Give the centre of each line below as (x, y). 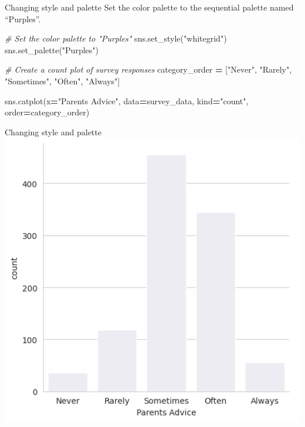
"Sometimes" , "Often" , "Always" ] (62, 81)
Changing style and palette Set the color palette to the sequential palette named (149, 7)
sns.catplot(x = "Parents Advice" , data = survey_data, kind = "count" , (127, 100)
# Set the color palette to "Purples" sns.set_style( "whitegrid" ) (116, 38)
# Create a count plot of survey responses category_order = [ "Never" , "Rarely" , (148, 69)
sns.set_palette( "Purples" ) (52, 49)
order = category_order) (47, 112)
